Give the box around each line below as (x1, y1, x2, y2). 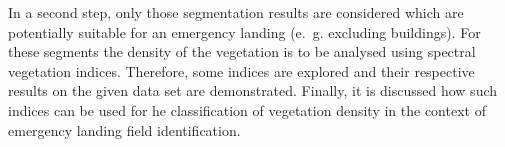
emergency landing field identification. (8, 119, 241, 140)
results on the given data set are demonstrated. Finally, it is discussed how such (8, 80, 498, 101)
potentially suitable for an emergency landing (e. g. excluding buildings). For (8, 21, 481, 42)
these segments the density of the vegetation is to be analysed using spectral (8, 41, 476, 62)
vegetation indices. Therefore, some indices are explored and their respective (8, 60, 475, 81)
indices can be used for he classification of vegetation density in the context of (8, 99, 486, 120)
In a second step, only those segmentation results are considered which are (8, 2, 464, 22)
